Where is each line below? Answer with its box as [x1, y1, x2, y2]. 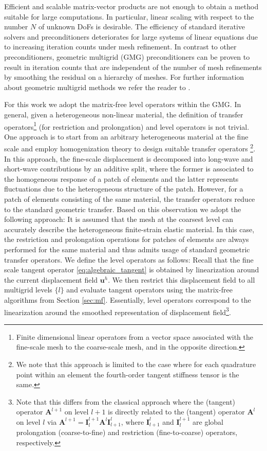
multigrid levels [4, 284, 52, 295]
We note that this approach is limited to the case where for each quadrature [16, 358, 256, 369]
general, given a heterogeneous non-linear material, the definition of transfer [4, 109, 243, 119]
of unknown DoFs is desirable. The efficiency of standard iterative [38, 21, 245, 32]
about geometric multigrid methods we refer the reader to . [4, 81, 190, 92]
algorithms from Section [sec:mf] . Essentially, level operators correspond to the [4, 294, 251, 305]
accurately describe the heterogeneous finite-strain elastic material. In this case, [4, 223, 255, 234]
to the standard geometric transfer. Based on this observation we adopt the [4, 203, 241, 214]
